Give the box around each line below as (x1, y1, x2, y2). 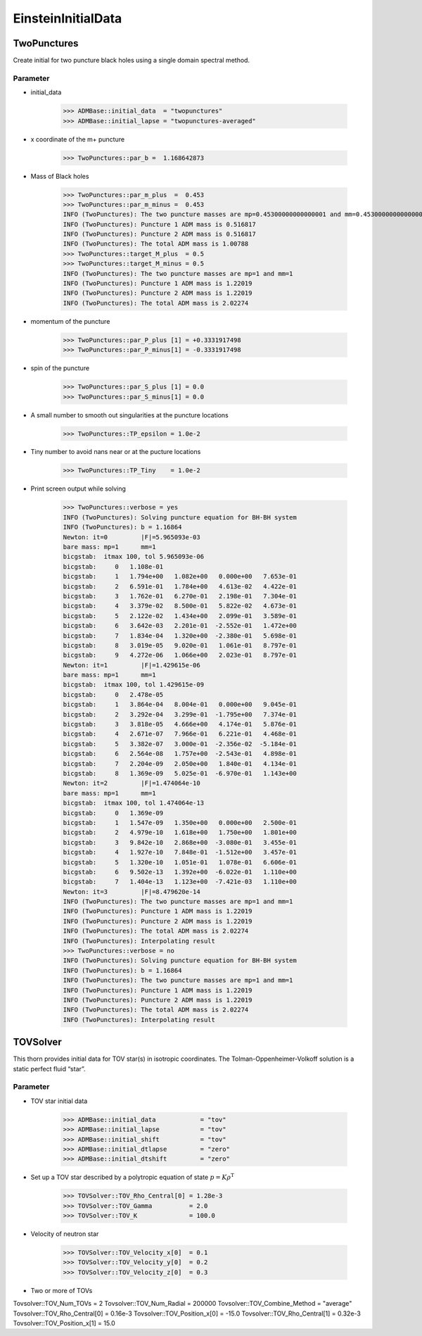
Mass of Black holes (30, 172, 89, 180)
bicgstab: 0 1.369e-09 (63, 809, 164, 817)
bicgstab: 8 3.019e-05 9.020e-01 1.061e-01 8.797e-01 (63, 641, 297, 649)
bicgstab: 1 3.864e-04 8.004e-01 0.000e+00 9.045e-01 (63, 700, 297, 709)
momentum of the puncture (30, 317, 110, 325)
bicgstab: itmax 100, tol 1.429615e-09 (63, 681, 204, 689)
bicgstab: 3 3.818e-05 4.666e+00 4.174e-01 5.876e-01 (63, 720, 297, 729)
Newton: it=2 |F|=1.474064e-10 (63, 779, 200, 788)
